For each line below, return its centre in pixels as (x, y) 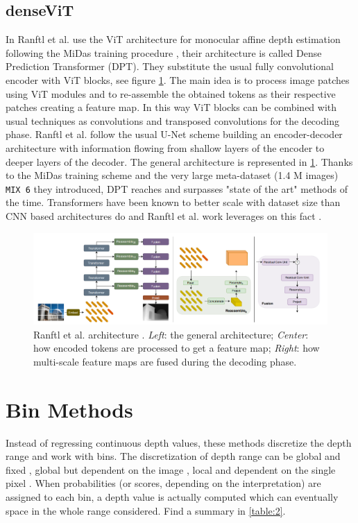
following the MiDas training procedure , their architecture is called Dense (164, 52)
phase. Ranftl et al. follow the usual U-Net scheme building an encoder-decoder (174, 134)
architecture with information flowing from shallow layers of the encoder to (165, 147)
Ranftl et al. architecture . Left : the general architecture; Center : (171, 334)
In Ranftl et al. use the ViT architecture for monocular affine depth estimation (173, 39)
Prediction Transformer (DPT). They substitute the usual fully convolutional (170, 66)
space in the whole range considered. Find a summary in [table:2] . (146, 510)
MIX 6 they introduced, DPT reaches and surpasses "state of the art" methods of (177, 188)
